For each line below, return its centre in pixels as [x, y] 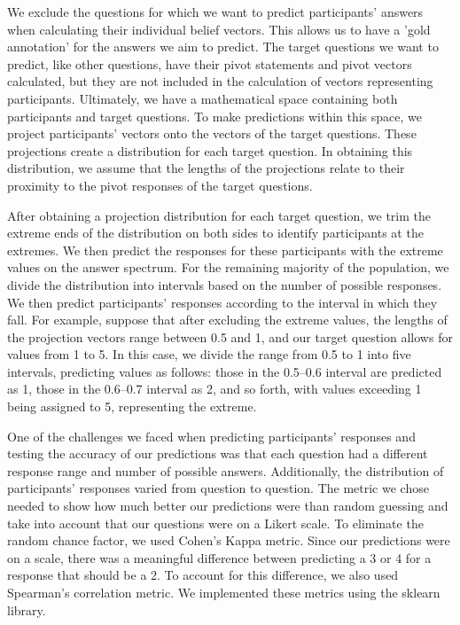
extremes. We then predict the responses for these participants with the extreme [225, 250]
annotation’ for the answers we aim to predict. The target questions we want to [223, 47]
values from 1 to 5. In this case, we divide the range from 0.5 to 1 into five [209, 354]
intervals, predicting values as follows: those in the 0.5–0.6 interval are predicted [225, 371]
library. [27, 609]
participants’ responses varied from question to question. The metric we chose [218, 488]
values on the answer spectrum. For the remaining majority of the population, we [228, 267]
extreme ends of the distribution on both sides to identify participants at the [215, 233]
